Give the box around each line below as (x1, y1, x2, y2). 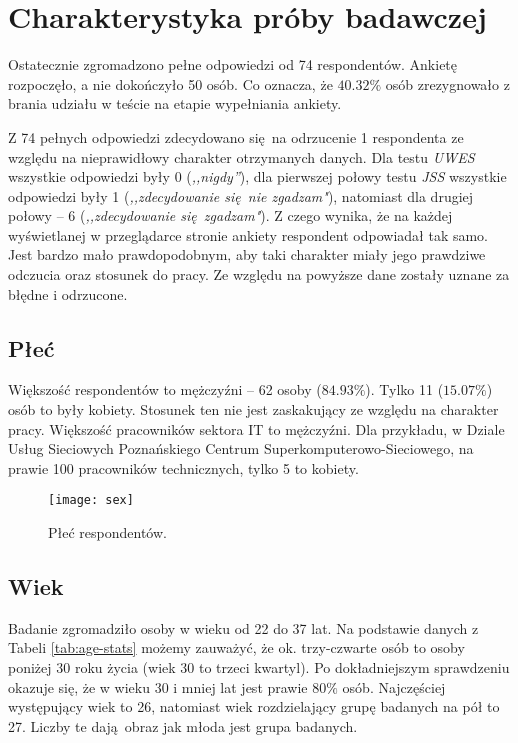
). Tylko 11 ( (365, 379, 444, 400)
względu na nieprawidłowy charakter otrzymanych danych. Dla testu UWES (8, 146, 475, 167)
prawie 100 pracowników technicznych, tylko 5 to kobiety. (8, 457, 359, 478)
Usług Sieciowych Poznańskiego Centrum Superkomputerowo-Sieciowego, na (8, 438, 474, 459)
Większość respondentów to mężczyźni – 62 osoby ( (8, 379, 322, 400)
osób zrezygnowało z (385, 73, 510, 94)
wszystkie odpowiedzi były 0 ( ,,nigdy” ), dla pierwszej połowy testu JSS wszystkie (8, 166, 507, 187)
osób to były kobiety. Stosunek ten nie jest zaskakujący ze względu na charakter (8, 399, 499, 420)
